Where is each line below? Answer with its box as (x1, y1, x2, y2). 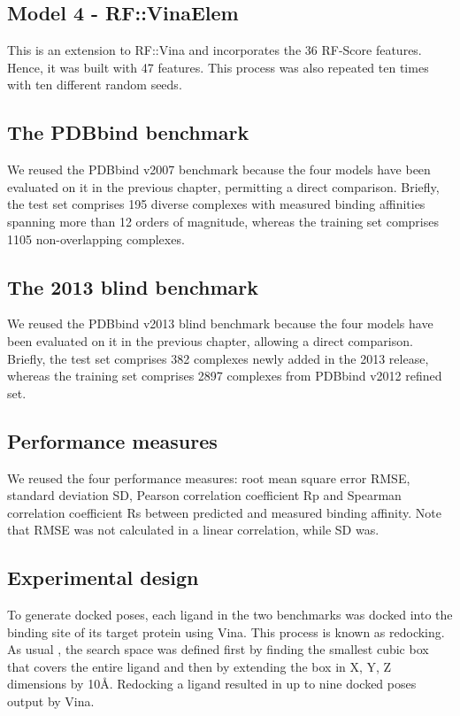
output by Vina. (7, 692, 95, 711)
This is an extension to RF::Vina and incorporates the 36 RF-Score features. (7, 41, 422, 59)
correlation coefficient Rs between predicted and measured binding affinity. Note (7, 503, 441, 521)
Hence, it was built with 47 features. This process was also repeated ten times (7, 58, 429, 76)
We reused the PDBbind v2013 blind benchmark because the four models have (7, 314, 433, 333)
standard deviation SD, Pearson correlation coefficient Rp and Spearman (7, 486, 402, 504)
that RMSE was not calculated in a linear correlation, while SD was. (7, 520, 379, 539)
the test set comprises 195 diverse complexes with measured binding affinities (7, 195, 425, 213)
